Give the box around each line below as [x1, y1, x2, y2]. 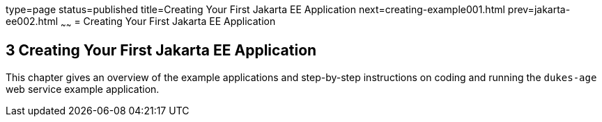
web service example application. [6, 82, 160, 95]
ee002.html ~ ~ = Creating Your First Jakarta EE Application [6, 15, 276, 30]
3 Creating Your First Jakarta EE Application [6, 42, 317, 60]
